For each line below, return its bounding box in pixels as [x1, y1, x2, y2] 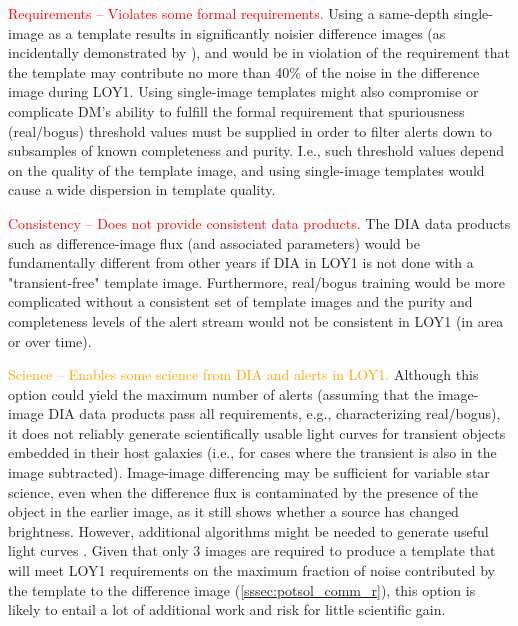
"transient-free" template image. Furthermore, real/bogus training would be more [8, 271, 505, 292]
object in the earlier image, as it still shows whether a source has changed [8, 501, 459, 522]
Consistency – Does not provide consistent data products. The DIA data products [8, 212, 511, 233]
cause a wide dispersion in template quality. [8, 179, 276, 200]
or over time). [8, 330, 92, 351]
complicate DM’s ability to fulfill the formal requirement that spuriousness [8, 100, 465, 121]
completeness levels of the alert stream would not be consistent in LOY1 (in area [8, 310, 504, 331]
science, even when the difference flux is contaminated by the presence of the [8, 481, 479, 502]
